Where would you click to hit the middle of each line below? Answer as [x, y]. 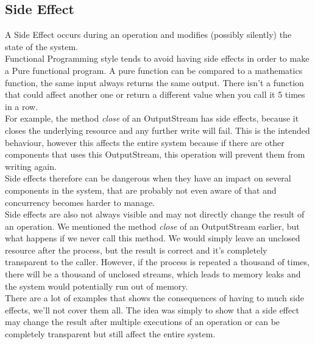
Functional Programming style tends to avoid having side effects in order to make [157, 58]
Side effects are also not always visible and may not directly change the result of [155, 214]
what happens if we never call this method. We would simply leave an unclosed [153, 238]
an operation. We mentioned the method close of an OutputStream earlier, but [152, 226]
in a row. [22, 106]
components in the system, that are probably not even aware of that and [141, 190]
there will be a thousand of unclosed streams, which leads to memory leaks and [153, 274]
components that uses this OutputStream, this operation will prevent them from [155, 154]
